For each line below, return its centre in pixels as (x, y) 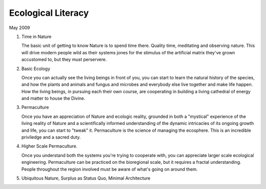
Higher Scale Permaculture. (50, 146)
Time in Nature (36, 37)
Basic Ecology (36, 69)
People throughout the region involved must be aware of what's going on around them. (110, 169)
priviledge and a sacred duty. (51, 137)
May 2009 (19, 28)
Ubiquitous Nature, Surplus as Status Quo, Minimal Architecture (86, 178)
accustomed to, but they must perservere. (64, 60)
